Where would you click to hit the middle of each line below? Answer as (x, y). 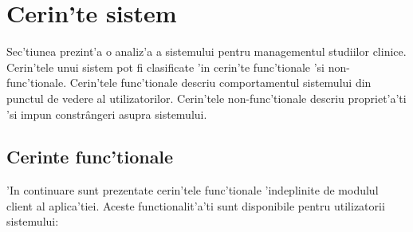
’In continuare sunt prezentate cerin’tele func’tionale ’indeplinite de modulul (193, 190)
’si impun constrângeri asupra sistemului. (107, 114)
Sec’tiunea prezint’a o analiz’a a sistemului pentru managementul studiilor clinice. (206, 51)
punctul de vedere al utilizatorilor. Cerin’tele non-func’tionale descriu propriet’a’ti (206, 98)
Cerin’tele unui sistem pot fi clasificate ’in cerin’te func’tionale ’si (165, 67)
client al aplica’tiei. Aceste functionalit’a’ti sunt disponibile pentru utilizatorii (196, 205)
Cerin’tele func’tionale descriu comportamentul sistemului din (220, 83)
